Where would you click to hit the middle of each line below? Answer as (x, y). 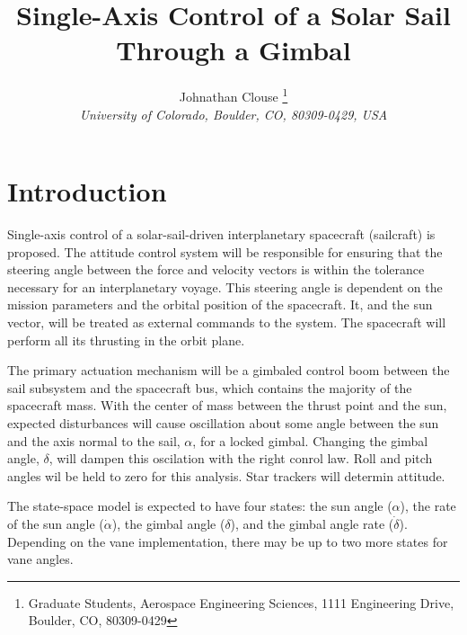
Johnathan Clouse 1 (233, 95)
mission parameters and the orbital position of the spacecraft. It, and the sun (220, 304)
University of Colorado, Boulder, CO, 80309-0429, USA (233, 114)
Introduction (87, 191)
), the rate (428, 506)
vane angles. (40, 559)
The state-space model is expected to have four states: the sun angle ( (200, 506)
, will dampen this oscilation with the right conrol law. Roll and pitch (241, 458)
